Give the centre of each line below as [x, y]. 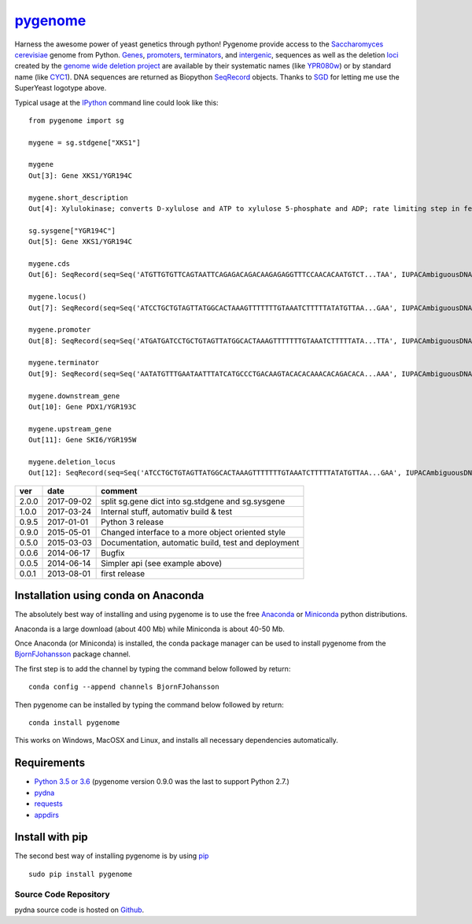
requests [48, 804]
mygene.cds [50, 263]
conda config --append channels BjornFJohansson [124, 687]
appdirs [46, 815]
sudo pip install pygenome [81, 874]
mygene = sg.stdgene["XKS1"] [85, 142]
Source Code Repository [62, 894]
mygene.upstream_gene [70, 429]
